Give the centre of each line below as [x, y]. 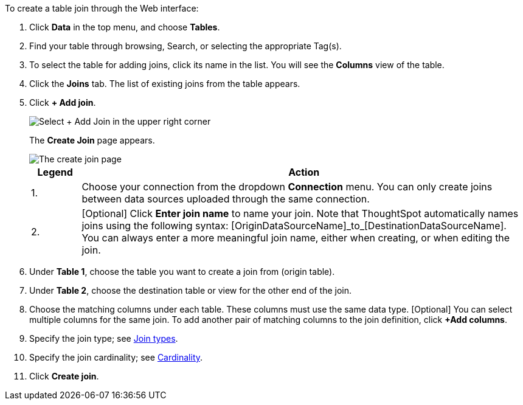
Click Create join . [64, 376]
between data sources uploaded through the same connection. [226, 199]
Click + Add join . [63, 102]
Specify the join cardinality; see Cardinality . [116, 357]
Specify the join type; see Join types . [104, 338]
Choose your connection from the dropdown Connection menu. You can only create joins [287, 187]
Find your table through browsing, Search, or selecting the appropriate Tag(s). [185, 46]
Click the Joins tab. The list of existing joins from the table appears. [165, 84]
